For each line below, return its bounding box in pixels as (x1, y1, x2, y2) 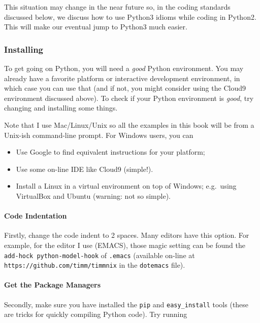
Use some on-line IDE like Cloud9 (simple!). (16, 163, 153, 174)
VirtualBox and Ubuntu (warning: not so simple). (16, 190, 171, 201)
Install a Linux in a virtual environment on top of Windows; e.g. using (16, 181, 237, 191)
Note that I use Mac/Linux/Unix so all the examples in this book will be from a (4, 119, 254, 130)
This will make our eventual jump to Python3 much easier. (4, 21, 187, 32)
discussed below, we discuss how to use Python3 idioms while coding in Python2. (4, 11, 256, 22)
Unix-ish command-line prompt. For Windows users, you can (4, 129, 193, 140)
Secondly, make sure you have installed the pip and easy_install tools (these (4, 299, 249, 309)
